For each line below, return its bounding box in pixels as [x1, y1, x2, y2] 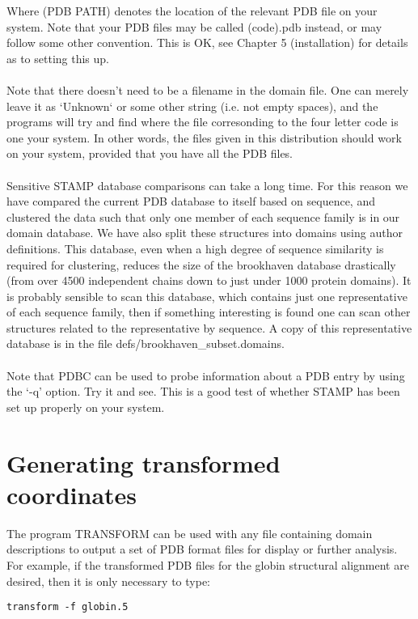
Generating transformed [6, 446, 281, 479]
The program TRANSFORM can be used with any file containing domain [6, 524, 373, 541]
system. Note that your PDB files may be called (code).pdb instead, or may [6, 18, 382, 35]
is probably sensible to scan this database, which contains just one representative [6, 287, 407, 304]
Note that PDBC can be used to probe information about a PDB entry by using [6, 367, 405, 384]
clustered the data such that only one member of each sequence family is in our [6, 208, 400, 225]
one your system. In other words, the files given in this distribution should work [6, 129, 402, 146]
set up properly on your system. [6, 398, 165, 415]
